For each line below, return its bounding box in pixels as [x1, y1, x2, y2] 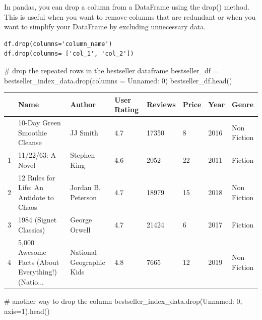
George [70, 214, 92, 225]
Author [70, 99, 96, 110]
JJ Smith [70, 127, 98, 138]
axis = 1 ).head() [4, 305, 50, 316]
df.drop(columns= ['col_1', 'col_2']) [4, 50, 134, 58]
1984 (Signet [18, 214, 57, 225]
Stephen [70, 150, 95, 160]
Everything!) [18, 266, 57, 277]
